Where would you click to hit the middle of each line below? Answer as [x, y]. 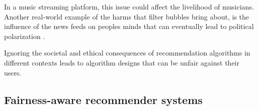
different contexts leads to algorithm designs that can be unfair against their [122, 62]
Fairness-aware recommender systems [103, 99]
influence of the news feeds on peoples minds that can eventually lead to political [129, 26]
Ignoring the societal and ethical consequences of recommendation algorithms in [127, 53]
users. [13, 72]
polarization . [25, 36]
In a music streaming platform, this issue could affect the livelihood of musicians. [129, 6]
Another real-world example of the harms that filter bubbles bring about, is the [127, 16]
